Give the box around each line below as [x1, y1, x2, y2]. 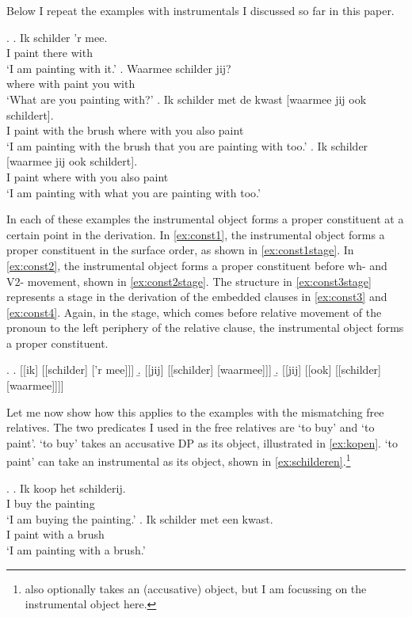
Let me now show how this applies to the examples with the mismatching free [6, 403, 384, 420]
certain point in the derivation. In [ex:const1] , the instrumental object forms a [6, 226, 385, 242]
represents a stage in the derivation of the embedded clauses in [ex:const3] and [6, 288, 387, 305]
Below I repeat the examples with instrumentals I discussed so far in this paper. [6, 2, 395, 18]
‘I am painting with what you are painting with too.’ [6, 184, 261, 200]
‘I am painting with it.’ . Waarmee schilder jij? [6, 59, 231, 76]
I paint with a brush [6, 526, 105, 543]
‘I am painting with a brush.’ [6, 542, 146, 558]
